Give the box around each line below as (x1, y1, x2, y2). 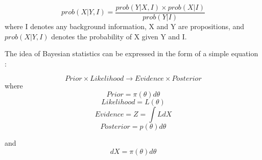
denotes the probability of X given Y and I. (51, 31, 187, 41)
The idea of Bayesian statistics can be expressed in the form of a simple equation (5, 48, 258, 59)
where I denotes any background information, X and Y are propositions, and (5, 21, 245, 32)
